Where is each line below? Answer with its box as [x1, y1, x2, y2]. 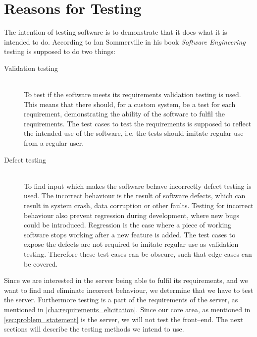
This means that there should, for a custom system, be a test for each [24, 99, 236, 109]
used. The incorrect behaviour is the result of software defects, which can [24, 190, 246, 201]
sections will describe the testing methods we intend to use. [4, 324, 184, 334]
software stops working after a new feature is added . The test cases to [24, 229, 236, 239]
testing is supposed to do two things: [4, 46, 115, 56]
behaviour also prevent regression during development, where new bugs [24, 210, 239, 220]
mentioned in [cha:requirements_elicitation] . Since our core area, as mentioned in [4, 304, 251, 314]
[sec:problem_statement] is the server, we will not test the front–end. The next [4, 314, 244, 324]
